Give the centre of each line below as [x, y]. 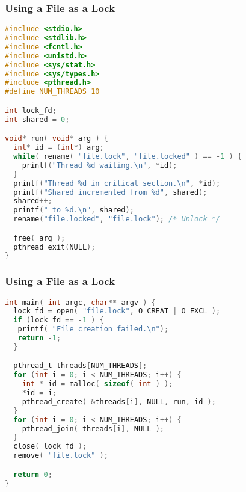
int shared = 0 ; [37, 119]
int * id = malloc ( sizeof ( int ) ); [97, 384]
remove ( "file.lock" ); [61, 456]
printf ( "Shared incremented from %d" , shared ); [110, 192]
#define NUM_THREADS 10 [52, 92]
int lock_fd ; [31, 110]
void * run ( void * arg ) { [57, 139]
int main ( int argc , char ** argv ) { [80, 302]
